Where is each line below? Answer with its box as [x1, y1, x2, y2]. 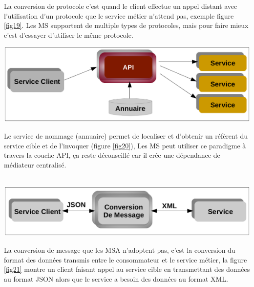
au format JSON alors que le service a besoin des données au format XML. [4, 273, 229, 284]
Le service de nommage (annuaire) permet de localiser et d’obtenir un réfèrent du [4, 131, 248, 141]
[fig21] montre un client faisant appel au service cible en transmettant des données [4, 264, 250, 274]
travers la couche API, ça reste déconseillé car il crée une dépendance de [4, 150, 220, 160]
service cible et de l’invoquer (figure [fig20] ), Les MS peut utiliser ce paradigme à [4, 140, 246, 150]
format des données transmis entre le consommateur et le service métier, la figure [4, 254, 247, 264]
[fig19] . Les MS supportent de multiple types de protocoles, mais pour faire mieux [4, 20, 249, 30]
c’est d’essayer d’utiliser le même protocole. [4, 29, 133, 40]
